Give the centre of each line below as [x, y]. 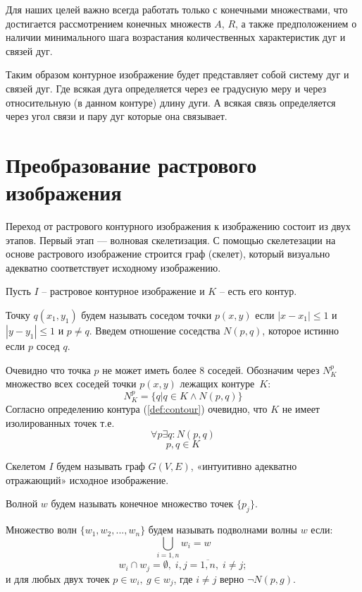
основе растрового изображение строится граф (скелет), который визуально [168, 254]
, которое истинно [301, 331]
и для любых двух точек [58, 578]
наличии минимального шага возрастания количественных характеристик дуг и [176, 37]
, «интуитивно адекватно [244, 466]
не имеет [301, 409]
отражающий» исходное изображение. [87, 479]
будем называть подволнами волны [223, 530]
